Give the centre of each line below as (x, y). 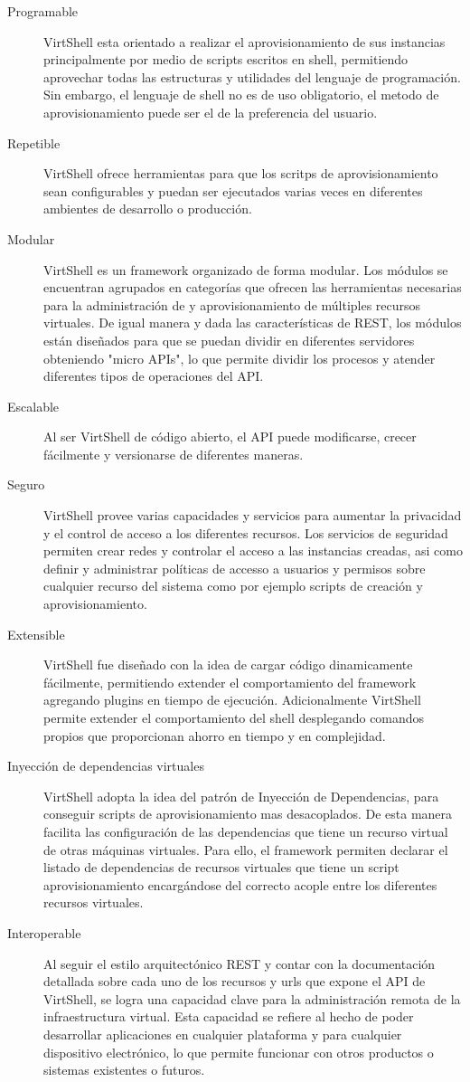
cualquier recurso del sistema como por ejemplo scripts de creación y (233, 586)
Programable (43, 11)
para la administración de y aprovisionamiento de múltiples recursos (232, 304)
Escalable (33, 406)
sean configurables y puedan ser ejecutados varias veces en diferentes (233, 190)
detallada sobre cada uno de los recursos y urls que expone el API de (235, 981)
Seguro (26, 484)
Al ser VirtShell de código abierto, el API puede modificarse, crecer (230, 437)
